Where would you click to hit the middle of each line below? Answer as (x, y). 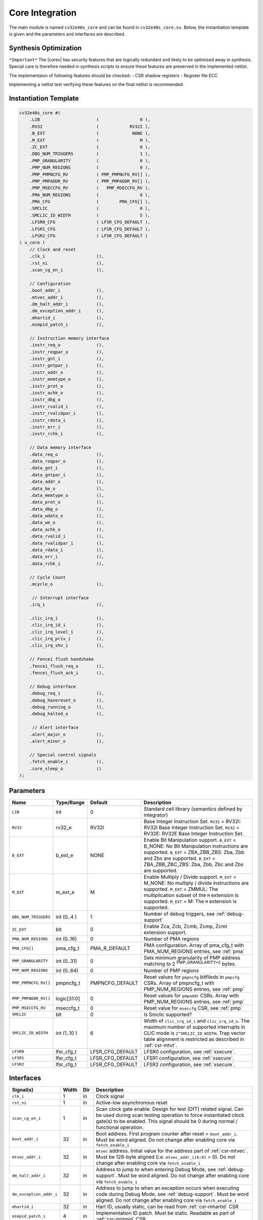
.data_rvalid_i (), (67, 536)
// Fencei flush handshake (62, 659)
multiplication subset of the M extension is (191, 895)
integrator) (156, 815)
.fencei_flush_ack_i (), (67, 673)
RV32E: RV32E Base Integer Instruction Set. (194, 834)
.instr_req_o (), (67, 345)
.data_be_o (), (67, 488)
